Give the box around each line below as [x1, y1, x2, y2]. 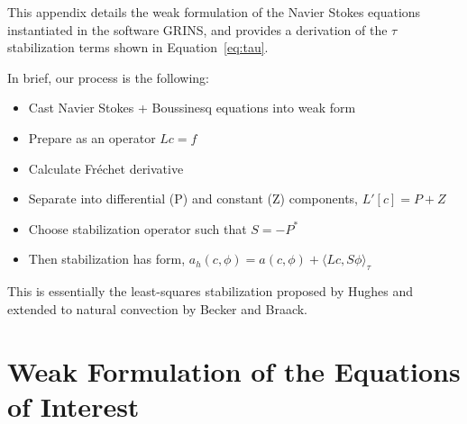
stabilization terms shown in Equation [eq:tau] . [7, 38, 269, 57]
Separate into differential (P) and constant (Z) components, [28, 189, 359, 208]
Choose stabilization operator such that [28, 219, 247, 238]
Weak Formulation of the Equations [7, 352, 461, 389]
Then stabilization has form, [28, 249, 186, 268]
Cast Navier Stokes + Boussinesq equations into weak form [28, 98, 356, 117]
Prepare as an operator [28, 128, 156, 147]
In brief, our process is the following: [7, 68, 209, 86]
